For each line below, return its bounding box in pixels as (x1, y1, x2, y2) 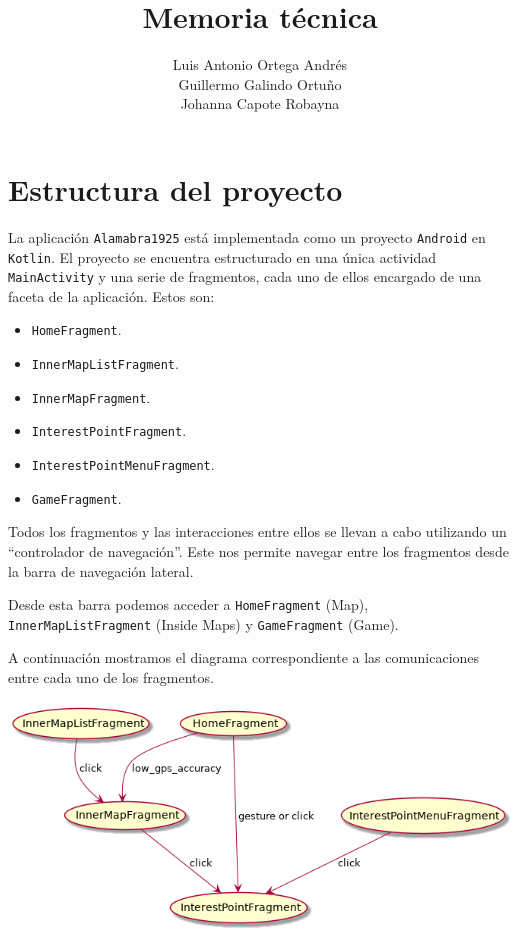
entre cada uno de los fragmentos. (8, 667, 214, 688)
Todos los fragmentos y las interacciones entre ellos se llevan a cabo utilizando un (8, 521, 507, 542)
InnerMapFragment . (31, 386, 151, 407)
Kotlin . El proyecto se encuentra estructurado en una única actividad (8, 246, 437, 267)
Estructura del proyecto (8, 168, 343, 209)
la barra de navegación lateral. (8, 560, 194, 581)
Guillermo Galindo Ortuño (178, 73, 342, 94)
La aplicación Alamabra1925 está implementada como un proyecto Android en (8, 226, 486, 247)
